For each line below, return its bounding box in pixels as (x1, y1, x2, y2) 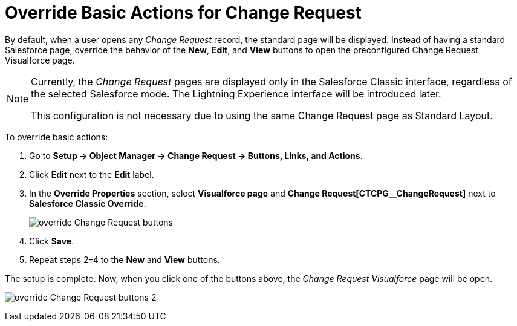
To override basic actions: (5, 131, 108, 142)
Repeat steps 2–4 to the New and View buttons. (29, 254, 220, 265)
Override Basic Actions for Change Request (5, 2, 362, 23)
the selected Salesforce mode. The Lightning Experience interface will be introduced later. (31, 87, 441, 100)
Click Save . (29, 235, 74, 246)
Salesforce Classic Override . (29, 198, 146, 209)
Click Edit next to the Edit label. (29, 169, 154, 180)
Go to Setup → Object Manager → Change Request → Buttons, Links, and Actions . (29, 150, 363, 161)
